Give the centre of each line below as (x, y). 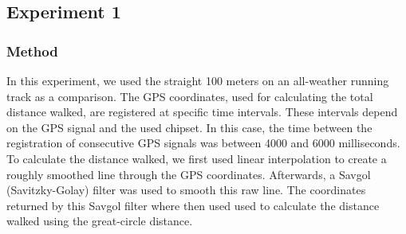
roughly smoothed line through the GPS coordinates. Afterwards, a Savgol (189, 174)
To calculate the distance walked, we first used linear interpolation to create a (197, 158)
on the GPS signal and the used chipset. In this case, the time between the (189, 127)
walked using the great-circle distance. (100, 221)
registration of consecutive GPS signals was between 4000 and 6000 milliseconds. (203, 143)
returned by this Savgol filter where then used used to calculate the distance (193, 205)
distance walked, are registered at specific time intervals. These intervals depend (202, 112)
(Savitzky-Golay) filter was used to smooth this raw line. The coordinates (186, 190)
